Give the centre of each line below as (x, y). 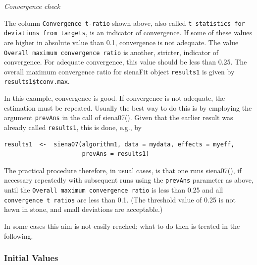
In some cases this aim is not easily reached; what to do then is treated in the (122, 226)
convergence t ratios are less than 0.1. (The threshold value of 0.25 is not (120, 199)
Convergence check (32, 6)
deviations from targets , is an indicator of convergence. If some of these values (128, 33)
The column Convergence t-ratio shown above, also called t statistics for (125, 23)
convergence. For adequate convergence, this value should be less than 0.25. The (126, 62)
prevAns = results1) (116, 154)
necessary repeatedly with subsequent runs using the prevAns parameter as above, (129, 180)
